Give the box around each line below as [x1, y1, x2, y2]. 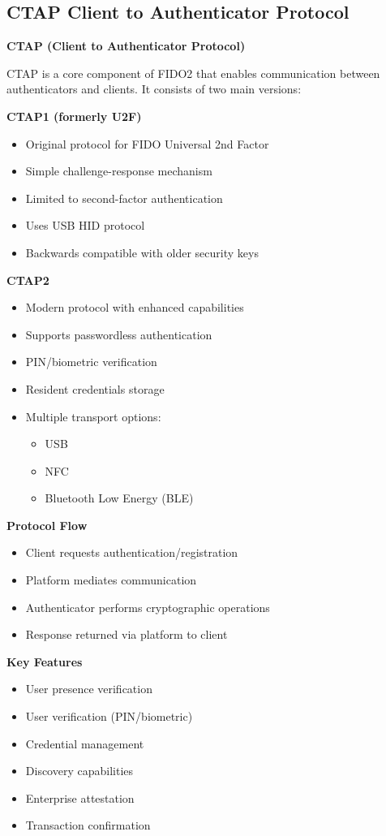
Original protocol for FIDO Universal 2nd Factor [25, 135, 269, 152]
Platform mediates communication [25, 571, 197, 588]
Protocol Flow [6, 516, 88, 533]
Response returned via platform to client [25, 626, 228, 643]
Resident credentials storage [25, 380, 165, 397]
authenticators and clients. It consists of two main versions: [6, 80, 302, 97]
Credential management [25, 735, 144, 752]
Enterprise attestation [25, 789, 135, 806]
